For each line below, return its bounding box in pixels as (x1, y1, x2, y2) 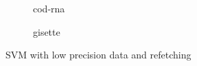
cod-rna (33, 1, 65, 15)
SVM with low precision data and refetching (5, 47, 192, 62)
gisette (33, 24, 60, 38)
